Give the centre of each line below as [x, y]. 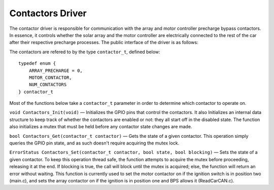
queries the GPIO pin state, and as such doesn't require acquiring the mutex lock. [94, 143]
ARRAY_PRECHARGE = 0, [56, 70]
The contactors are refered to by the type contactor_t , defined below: [85, 52]
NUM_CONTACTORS [48, 85]
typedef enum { [37, 64]
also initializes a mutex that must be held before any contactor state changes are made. [101, 127]
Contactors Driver [48, 13]
